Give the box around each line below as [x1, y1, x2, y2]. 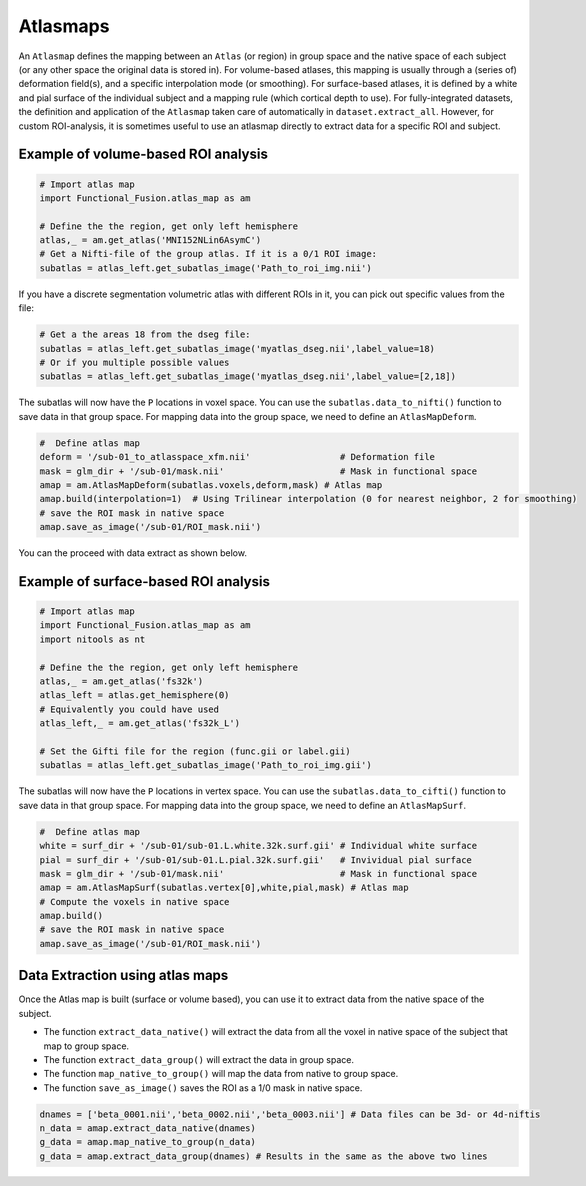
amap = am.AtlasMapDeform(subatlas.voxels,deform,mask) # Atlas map [39, 479, 383, 490]
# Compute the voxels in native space [39, 896, 230, 907]
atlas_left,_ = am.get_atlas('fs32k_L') [39, 718, 240, 729]
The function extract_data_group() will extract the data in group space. [43, 1053, 355, 1065]
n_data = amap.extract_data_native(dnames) [39, 1123, 257, 1134]
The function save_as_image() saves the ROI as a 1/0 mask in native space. [43, 1081, 363, 1094]
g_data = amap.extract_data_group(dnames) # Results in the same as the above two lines [39, 1150, 489, 1162]
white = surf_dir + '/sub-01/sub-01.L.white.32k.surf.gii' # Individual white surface [39, 840, 478, 852]
